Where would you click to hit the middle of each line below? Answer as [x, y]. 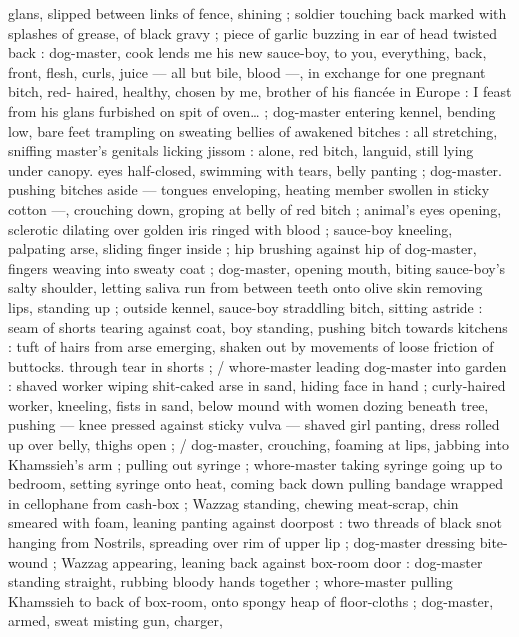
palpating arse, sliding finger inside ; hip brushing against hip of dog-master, [242, 248]
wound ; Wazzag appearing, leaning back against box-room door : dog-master [245, 561]
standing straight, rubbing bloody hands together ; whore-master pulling [230, 581]
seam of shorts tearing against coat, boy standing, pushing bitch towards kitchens [258, 326]
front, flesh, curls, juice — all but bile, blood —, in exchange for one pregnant [247, 71]
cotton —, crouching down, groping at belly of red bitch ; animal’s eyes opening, [255, 208]
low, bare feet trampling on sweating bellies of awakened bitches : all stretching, [253, 130]
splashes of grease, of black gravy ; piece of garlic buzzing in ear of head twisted [252, 32]
